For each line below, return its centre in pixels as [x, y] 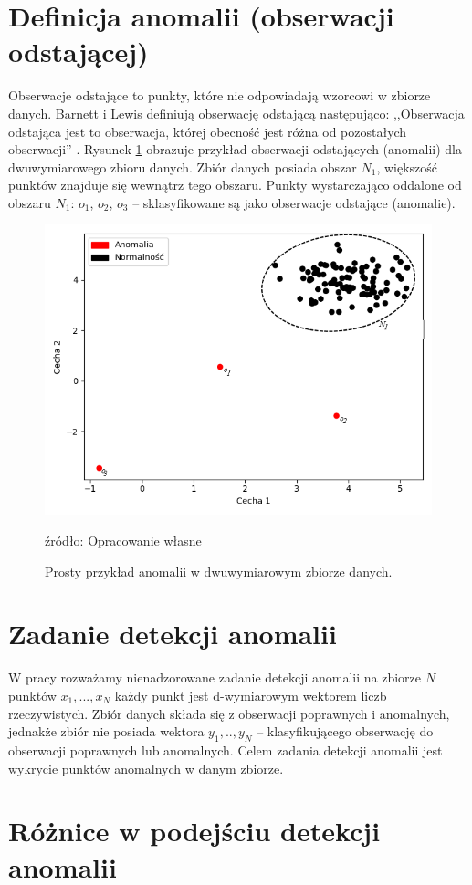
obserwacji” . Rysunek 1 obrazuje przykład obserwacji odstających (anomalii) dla [235, 149]
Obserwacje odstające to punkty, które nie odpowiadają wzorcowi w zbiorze [220, 95]
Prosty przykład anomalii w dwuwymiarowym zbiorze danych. [219, 571]
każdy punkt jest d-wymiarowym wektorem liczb [251, 695]
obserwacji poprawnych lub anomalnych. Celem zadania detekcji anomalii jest [226, 750]
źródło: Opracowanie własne [123, 541]
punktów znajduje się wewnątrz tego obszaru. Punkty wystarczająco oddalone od [235, 185]
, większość [407, 167]
